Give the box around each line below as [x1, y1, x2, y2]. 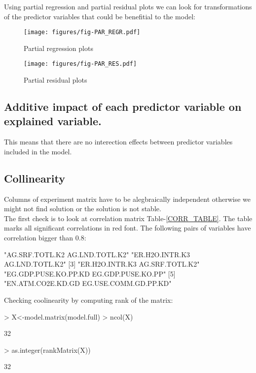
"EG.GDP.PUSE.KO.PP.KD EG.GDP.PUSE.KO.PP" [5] [4, 268, 176, 279]
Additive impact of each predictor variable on [4, 99, 242, 114]
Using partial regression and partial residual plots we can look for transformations [4, 1, 252, 11]
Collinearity [4, 170, 65, 186]
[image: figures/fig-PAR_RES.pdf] [24, 60, 137, 68]
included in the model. [4, 146, 72, 156]
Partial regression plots [24, 43, 93, 53]
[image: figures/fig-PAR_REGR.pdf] [24, 29, 141, 36]
